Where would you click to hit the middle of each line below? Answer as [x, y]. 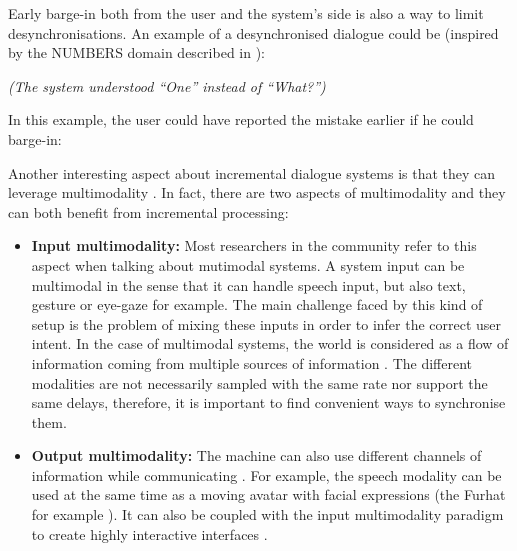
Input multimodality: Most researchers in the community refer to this [254, 245]
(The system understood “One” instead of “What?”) [167, 85]
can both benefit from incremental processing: [148, 211]
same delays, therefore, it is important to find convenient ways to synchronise [268, 402]
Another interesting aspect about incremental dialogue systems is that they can [252, 172]
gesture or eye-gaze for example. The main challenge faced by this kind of [257, 304]
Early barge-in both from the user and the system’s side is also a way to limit [246, 13]
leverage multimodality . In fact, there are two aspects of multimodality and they [257, 192]
